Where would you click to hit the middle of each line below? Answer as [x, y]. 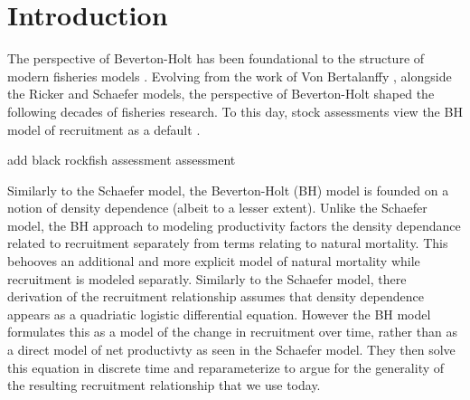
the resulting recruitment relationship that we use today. [164, 385]
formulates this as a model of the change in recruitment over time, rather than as [232, 332]
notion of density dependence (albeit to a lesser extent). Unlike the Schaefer [217, 208]
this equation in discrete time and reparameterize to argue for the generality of [226, 367]
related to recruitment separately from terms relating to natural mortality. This [228, 243]
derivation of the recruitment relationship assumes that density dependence [216, 296]
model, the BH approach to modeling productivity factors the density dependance [234, 225]
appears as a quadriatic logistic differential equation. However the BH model [219, 314]
